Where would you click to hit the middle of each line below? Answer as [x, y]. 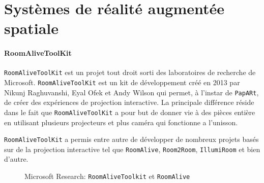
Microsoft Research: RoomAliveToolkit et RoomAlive [107, 176]
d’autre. [16, 159]
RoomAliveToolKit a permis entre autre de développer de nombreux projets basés [131, 139]
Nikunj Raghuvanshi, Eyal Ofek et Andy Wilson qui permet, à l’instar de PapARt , [131, 92]
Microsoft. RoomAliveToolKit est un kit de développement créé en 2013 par [122, 82]
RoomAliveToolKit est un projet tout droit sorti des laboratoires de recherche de [130, 72]
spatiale [32, 28]
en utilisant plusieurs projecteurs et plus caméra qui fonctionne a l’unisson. [121, 122]
